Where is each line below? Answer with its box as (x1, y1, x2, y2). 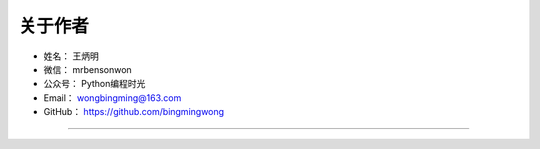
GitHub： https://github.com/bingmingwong (43, 106, 225, 118)
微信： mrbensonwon (43, 63, 132, 75)
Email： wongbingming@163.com (43, 91, 182, 104)
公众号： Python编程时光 (43, 78, 146, 90)
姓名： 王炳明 (43, 50, 99, 62)
